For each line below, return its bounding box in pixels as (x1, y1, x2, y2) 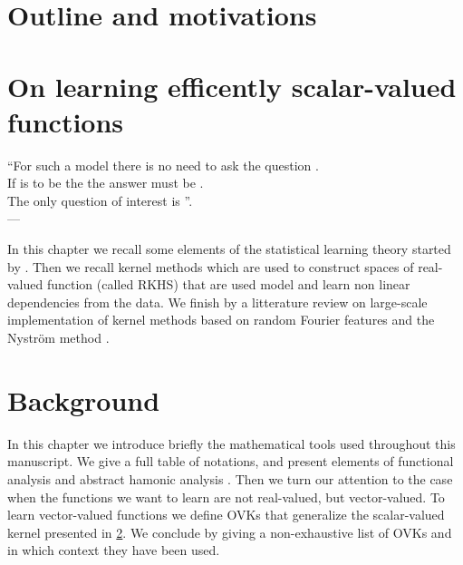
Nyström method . (7, 328, 110, 347)
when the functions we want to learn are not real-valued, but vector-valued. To (7, 487, 445, 506)
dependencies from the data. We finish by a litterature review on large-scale (7, 292, 428, 311)
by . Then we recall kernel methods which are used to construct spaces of (7, 257, 414, 276)
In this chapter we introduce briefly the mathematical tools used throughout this (7, 433, 456, 453)
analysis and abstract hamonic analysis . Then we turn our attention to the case (7, 469, 453, 488)
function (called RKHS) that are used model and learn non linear (46, 275, 410, 294)
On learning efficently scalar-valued (7, 67, 457, 104)
